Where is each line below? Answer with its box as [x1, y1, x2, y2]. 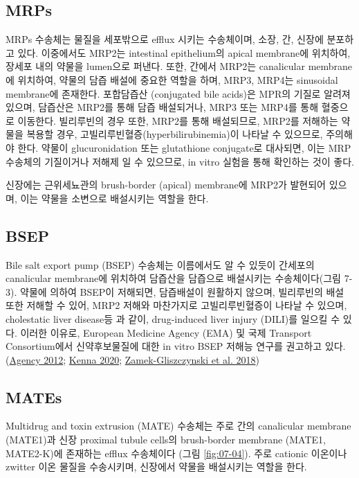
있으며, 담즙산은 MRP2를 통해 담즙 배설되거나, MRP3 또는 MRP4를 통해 [6, 100, 319, 114]
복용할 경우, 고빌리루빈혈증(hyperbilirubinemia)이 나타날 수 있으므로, [26, 127, 323, 141]
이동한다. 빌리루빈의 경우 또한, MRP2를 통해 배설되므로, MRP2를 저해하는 [17, 113, 338, 127]
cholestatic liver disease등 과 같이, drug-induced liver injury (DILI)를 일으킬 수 [6, 311, 340, 326]
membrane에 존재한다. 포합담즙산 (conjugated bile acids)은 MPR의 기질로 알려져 [6, 86, 351, 100]
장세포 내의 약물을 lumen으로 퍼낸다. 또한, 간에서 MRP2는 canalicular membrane [6, 59, 353, 73]
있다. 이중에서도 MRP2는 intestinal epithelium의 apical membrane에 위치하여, [17, 45, 351, 60]
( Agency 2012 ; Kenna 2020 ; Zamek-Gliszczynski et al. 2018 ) [6, 352, 259, 366]
